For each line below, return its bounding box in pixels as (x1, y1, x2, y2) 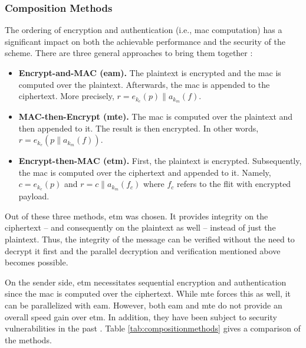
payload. (18, 190, 50, 202)
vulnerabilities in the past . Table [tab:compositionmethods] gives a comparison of (5, 322, 301, 334)
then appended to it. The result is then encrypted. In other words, (18, 122, 259, 134)
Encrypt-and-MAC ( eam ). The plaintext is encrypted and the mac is (18, 67, 281, 78)
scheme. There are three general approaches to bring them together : (5, 47, 253, 59)
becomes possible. (5, 256, 68, 268)
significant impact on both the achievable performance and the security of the (5, 35, 285, 47)
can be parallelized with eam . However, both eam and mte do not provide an (5, 299, 282, 311)
